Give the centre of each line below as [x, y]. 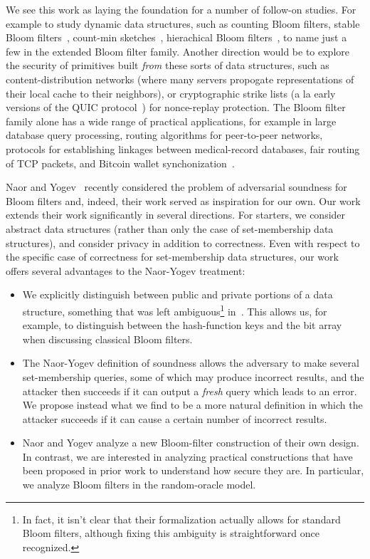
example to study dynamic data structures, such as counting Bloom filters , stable [183, 23]
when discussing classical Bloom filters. [107, 339]
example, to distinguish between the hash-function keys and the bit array [182, 325]
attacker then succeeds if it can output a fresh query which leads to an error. [190, 391]
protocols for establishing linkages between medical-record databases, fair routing [183, 148]
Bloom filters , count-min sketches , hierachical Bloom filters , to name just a [176, 37]
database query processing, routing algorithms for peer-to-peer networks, [164, 135]
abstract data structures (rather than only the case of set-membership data [170, 228]
